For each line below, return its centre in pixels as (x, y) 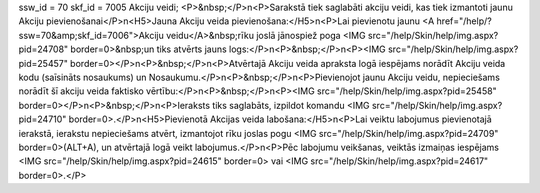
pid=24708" (43, 49)
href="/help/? (464, 21)
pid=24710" (42, 119)
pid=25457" (43, 63)
